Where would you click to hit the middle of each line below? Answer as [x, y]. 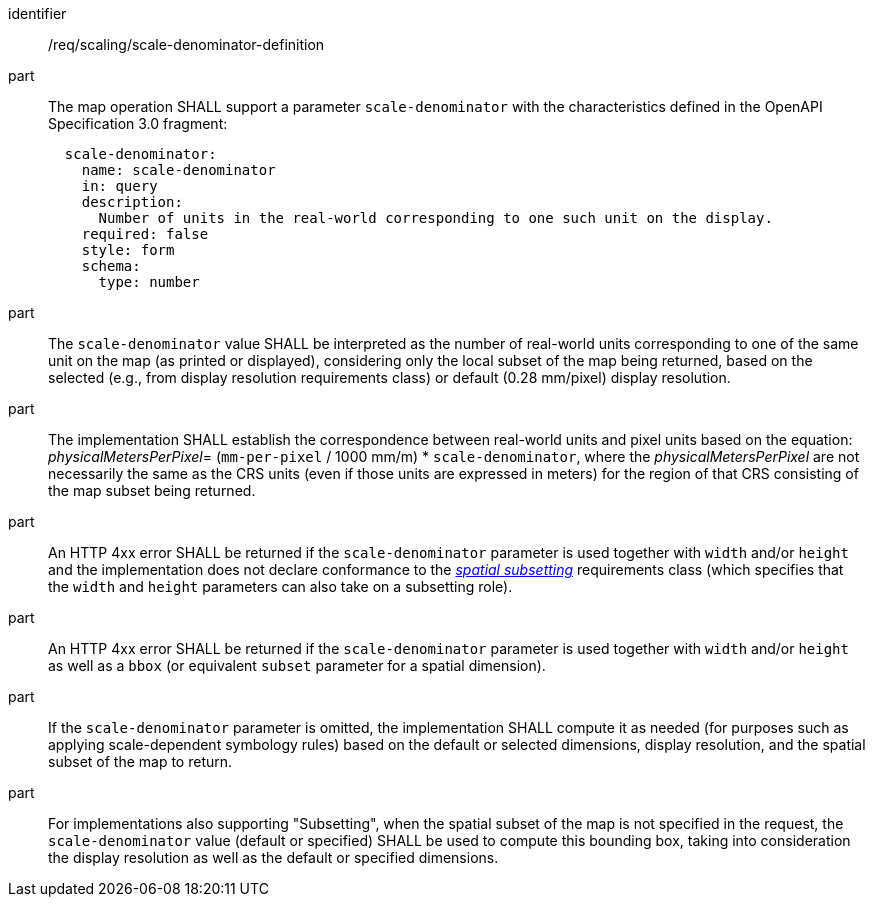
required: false [145, 234]
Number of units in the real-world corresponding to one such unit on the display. [435, 218]
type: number [149, 282]
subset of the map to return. [140, 761]
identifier [37, 13]
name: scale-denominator [178, 170]
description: [132, 202]
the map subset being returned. [152, 490]
